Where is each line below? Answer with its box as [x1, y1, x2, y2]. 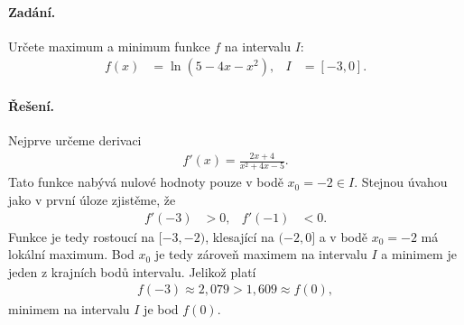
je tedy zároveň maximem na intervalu [154, 245, 367, 264]
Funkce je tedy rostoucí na [8, 227, 155, 246]
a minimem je [381, 245, 457, 264]
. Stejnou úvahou [354, 172, 448, 191]
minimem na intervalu [8, 299, 130, 318]
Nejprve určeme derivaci [8, 131, 142, 150]
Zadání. [8, 2, 56, 21]
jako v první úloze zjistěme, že [8, 190, 176, 209]
